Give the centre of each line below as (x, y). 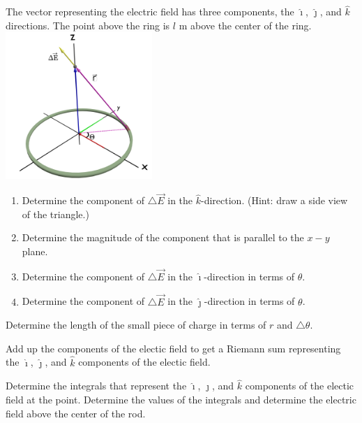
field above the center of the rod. (76, 413)
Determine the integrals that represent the (96, 386)
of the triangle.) (55, 214)
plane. (35, 251)
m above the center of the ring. (245, 25)
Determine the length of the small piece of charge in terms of (136, 325)
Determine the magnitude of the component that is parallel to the (163, 237)
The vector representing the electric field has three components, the (150, 12)
